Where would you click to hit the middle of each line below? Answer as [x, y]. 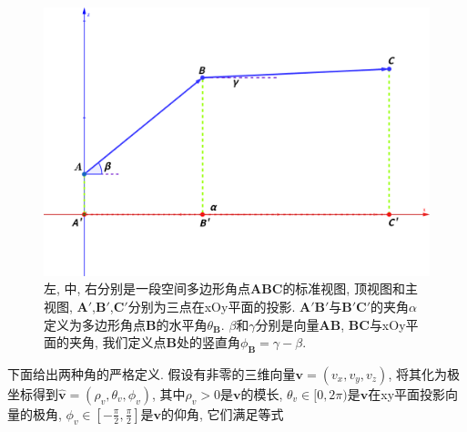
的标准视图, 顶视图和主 [350, 288]
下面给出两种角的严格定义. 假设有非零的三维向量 [152, 373]
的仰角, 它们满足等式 [223, 413]
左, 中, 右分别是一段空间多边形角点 [147, 288]
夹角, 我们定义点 [117, 342]
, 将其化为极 [424, 373]
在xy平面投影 [407, 393]
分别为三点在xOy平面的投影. [212, 306]
